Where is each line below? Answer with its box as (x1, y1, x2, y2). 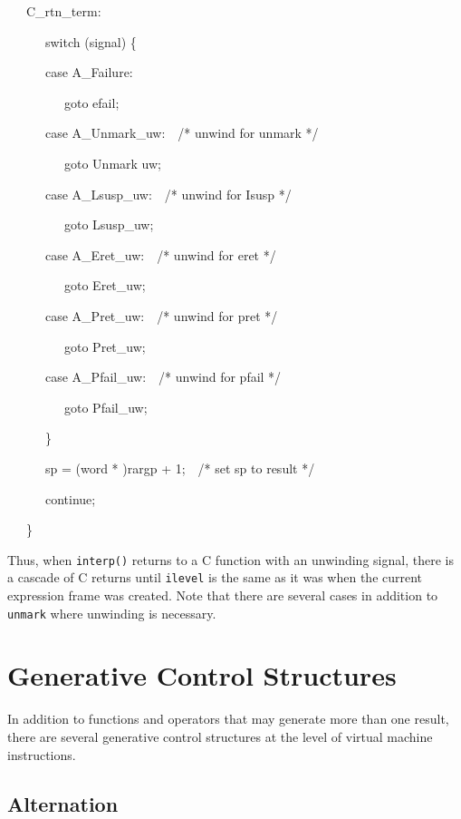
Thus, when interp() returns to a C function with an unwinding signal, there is (7, 550, 454, 569)
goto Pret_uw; (63, 336, 146, 356)
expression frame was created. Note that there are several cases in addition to (7, 586, 438, 604)
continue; (44, 489, 96, 508)
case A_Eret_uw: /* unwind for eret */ (44, 245, 276, 264)
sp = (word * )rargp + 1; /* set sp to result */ (44, 458, 315, 477)
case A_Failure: (44, 63, 133, 82)
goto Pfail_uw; (63, 397, 148, 416)
